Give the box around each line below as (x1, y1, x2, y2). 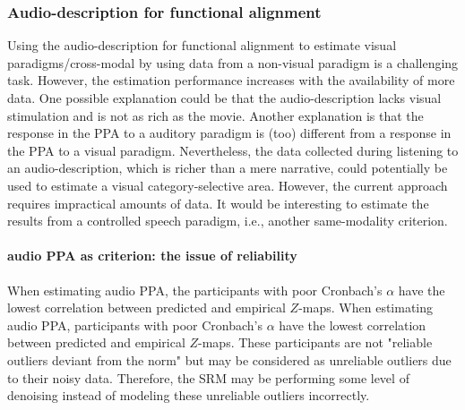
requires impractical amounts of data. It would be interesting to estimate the (7, 193, 429, 212)
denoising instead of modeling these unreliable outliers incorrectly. (7, 386, 370, 405)
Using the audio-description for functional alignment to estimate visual (7, 36, 397, 55)
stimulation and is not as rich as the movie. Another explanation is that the (7, 106, 424, 124)
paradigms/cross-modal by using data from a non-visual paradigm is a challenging (7, 53, 459, 72)
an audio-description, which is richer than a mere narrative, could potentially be (7, 158, 448, 177)
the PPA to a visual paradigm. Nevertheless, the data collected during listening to (7, 141, 459, 159)
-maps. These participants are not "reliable (198, 333, 433, 352)
